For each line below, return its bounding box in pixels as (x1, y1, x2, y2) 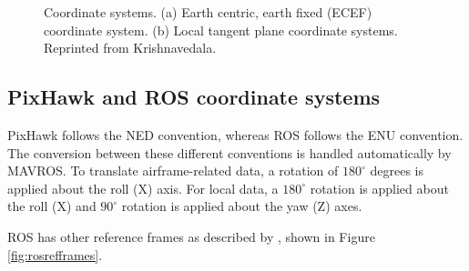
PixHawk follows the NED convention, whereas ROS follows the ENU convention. (7, 125, 464, 144)
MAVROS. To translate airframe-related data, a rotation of (7, 161, 339, 180)
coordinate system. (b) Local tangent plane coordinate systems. (44, 20, 398, 39)
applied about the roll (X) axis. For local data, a (7, 178, 279, 197)
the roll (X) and (7, 196, 97, 216)
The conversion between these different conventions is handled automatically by (7, 143, 452, 162)
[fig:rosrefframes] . (7, 245, 103, 264)
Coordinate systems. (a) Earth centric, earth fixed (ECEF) (44, 3, 372, 21)
